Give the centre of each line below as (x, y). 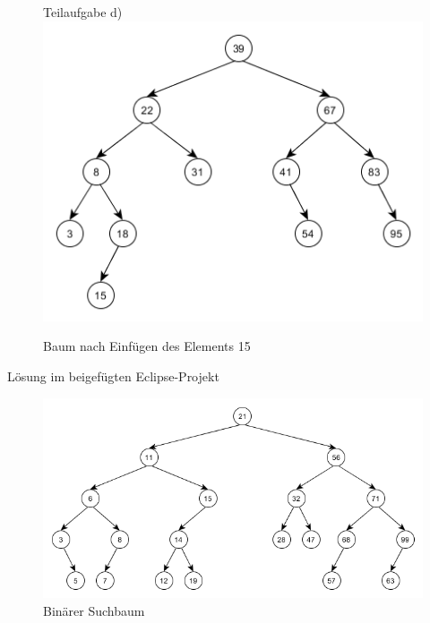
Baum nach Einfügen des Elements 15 (147, 346)
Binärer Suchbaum (94, 610)
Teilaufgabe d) (83, 12)
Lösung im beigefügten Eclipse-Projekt (113, 376)
